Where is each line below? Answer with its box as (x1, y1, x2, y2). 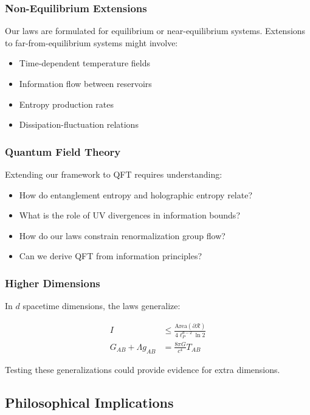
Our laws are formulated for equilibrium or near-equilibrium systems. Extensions (5, 24, 306, 37)
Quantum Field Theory (5, 144, 121, 159)
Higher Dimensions (5, 275, 100, 290)
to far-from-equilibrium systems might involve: (5, 36, 178, 49)
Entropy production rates (19, 97, 114, 110)
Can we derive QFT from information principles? (19, 249, 202, 262)
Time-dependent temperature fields (19, 57, 151, 69)
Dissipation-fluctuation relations (19, 118, 139, 131)
